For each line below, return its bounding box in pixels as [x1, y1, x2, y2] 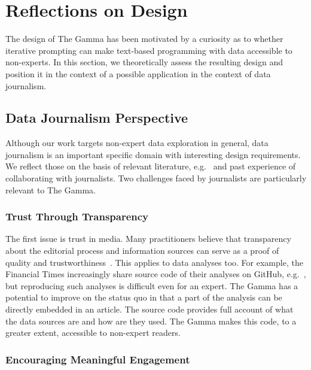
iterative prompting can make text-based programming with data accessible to [5, 44, 292, 56]
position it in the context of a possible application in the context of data [5, 67, 271, 80]
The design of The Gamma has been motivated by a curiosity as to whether [5, 32, 283, 45]
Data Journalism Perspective [5, 108, 188, 127]
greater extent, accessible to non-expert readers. [5, 326, 181, 339]
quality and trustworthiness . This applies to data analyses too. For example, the [5, 256, 303, 268]
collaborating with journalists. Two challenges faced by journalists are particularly [5, 172, 307, 184]
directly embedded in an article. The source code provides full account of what [5, 303, 294, 316]
